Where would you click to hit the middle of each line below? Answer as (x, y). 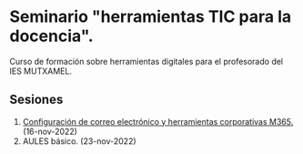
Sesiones (36, 100)
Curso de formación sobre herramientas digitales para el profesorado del (146, 61)
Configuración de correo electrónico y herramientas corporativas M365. (158, 121)
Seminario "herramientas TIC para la (151, 17)
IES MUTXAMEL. (41, 71)
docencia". (51, 36)
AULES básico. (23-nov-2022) (79, 141)
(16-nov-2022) (50, 131)
